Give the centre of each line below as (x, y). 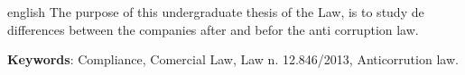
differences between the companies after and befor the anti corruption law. (213, 29)
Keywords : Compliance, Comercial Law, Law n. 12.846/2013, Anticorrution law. (233, 59)
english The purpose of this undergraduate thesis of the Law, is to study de (216, 12)
